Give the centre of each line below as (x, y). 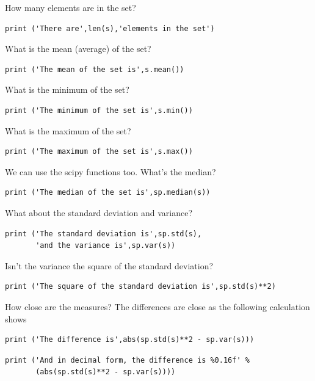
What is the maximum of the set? (68, 130)
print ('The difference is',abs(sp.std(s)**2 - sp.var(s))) (130, 340)
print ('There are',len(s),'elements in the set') (110, 28)
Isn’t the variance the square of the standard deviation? (109, 265)
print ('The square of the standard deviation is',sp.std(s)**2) (140, 287)
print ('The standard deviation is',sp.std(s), (103, 234)
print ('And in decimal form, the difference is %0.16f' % (127, 360)
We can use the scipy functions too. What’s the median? (110, 171)
